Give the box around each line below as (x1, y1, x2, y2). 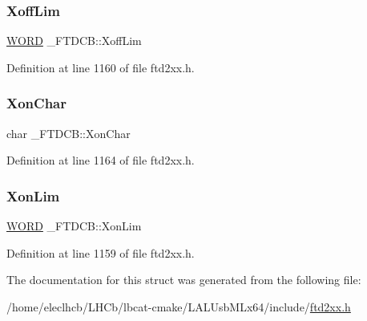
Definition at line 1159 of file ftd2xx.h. (6, 244, 195, 261)
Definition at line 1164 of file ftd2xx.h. (6, 152, 195, 169)
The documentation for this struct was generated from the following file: (6, 271, 361, 288)
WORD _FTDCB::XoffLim (6, 32, 142, 49)
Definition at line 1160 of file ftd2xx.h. (6, 59, 195, 75)
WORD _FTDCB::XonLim (6, 217, 142, 234)
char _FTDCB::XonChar (6, 124, 131, 141)
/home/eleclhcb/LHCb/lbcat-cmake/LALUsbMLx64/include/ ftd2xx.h (6, 298, 351, 315)
